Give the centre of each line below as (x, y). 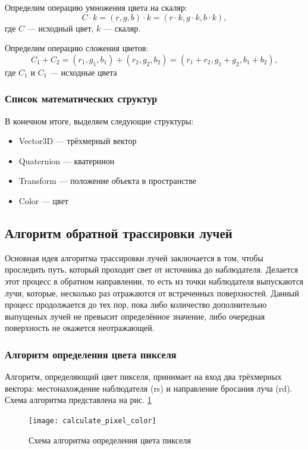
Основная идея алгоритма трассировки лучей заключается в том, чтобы (134, 257)
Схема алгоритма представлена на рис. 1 (78, 400)
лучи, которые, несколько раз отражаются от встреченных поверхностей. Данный (152, 293)
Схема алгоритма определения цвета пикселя (110, 440)
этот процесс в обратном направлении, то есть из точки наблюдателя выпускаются (154, 281)
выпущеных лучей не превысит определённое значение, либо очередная (135, 316)
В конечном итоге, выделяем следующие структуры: (99, 121)
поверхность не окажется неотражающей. (80, 328)
